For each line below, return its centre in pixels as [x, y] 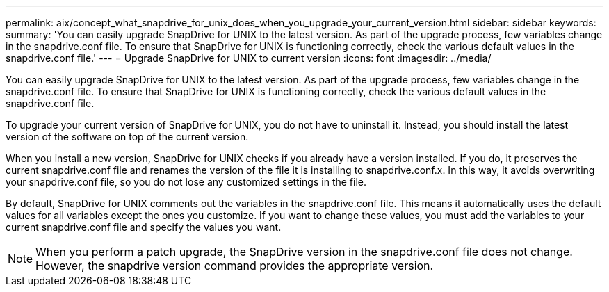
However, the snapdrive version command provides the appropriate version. [235, 266]
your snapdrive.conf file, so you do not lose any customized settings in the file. [186, 182]
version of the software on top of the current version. [127, 137]
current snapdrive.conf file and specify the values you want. [144, 227]
